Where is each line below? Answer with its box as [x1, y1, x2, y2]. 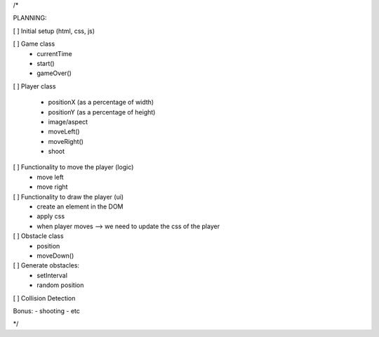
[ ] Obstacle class [13, 232, 64, 240]
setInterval [36, 271, 68, 279]
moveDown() [36, 251, 74, 260]
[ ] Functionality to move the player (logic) [13, 163, 134, 171]
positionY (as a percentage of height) [48, 107, 156, 116]
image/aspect [48, 117, 88, 126]
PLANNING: [13, 14, 47, 22]
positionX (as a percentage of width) [48, 98, 154, 107]
